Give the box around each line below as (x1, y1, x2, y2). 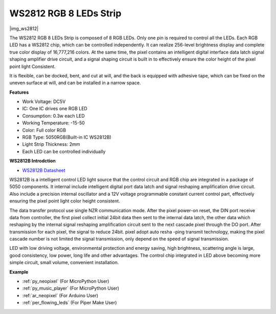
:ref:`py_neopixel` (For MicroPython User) (22, 278, 109, 284)
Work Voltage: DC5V (22, 98, 66, 104)
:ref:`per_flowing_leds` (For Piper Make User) (22, 300, 117, 306)
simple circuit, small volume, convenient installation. (9, 259, 119, 266)
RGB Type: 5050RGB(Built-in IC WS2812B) (22, 134, 112, 140)
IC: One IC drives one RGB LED (22, 106, 88, 112)
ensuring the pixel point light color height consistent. (9, 198, 120, 204)
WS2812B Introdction (9, 158, 56, 164)
